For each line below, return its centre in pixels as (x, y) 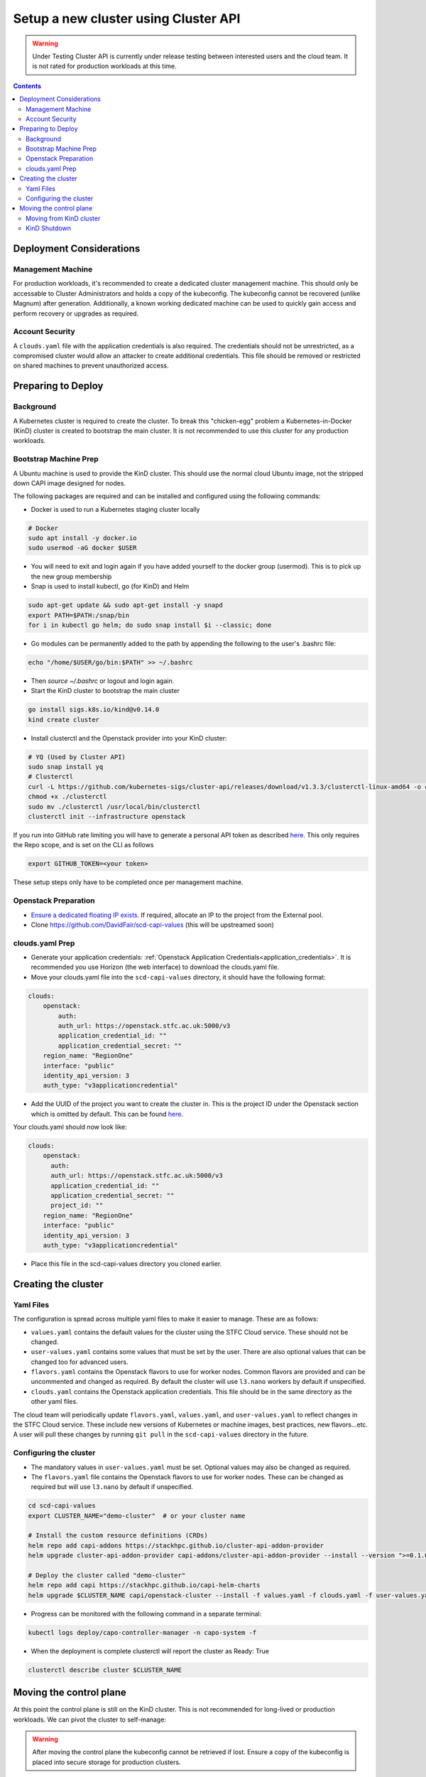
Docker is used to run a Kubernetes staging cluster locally (115, 509)
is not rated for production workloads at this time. (104, 66)
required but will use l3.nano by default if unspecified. (112, 1487)
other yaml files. (54, 1402)
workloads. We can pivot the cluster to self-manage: (90, 1719)
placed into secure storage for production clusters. (106, 1762)
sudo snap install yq (66, 767)
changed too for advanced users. (80, 1362)
